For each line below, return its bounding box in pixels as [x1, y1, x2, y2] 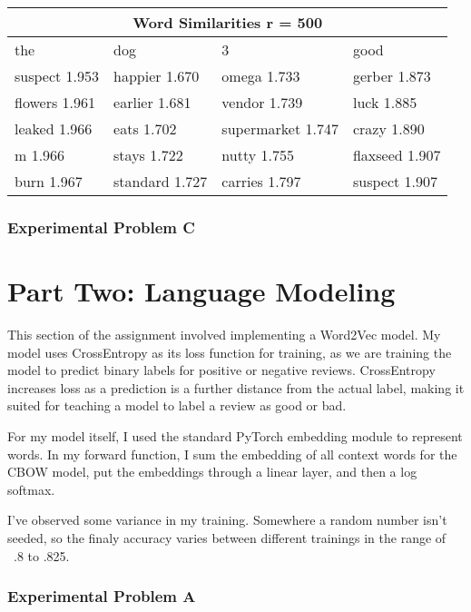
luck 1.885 [352, 92, 417, 113]
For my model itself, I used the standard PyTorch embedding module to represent [7, 426, 463, 445]
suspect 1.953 [15, 65, 100, 86]
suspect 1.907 [352, 171, 438, 192]
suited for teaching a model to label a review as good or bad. [7, 396, 347, 415]
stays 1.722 [113, 144, 183, 165]
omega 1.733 [221, 65, 300, 86]
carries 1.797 [221, 171, 301, 192]
